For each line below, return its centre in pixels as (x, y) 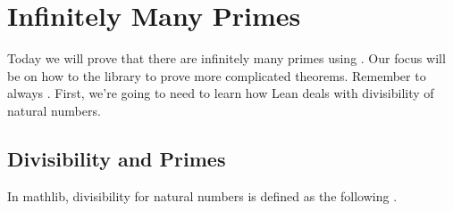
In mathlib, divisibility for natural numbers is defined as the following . (202, 195)
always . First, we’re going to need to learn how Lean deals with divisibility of (221, 93)
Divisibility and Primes (117, 158)
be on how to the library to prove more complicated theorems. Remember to (217, 75)
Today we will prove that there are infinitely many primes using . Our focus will (226, 58)
